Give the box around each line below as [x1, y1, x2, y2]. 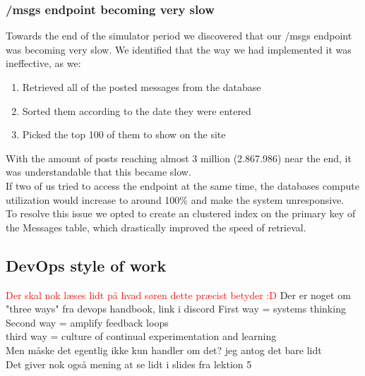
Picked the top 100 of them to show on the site [22, 127, 226, 142]
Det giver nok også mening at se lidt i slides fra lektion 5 [6, 356, 252, 371]
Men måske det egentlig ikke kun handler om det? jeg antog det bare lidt [6, 342, 322, 357]
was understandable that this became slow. [6, 164, 191, 179]
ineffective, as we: [6, 56, 81, 71]
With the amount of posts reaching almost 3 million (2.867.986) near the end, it [6, 150, 352, 165]
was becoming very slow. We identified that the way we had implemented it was [6, 42, 352, 56]
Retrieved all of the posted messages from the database [22, 80, 261, 94]
